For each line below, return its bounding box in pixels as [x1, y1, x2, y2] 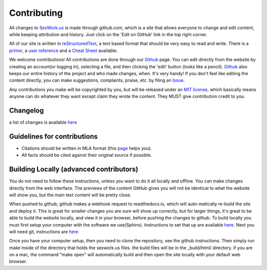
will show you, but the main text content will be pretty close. [9, 192, 132, 198]
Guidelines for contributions [9, 132, 98, 140]
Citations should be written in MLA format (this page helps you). [21, 145, 152, 151]
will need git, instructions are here [9, 228, 79, 234]
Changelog [9, 106, 44, 115]
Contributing [9, 7, 63, 18]
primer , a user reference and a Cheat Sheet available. [9, 47, 118, 53]
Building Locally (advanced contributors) [9, 165, 138, 174]
